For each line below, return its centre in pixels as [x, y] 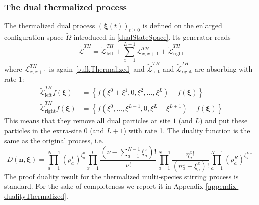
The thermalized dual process [50, 25]
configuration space [34, 37]
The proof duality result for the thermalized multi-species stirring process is [121, 176]
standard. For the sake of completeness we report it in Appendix [104, 186]
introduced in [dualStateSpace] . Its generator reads [152, 37]
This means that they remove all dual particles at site [87, 121]
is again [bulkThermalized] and [97, 68]
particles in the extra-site [43, 130]
